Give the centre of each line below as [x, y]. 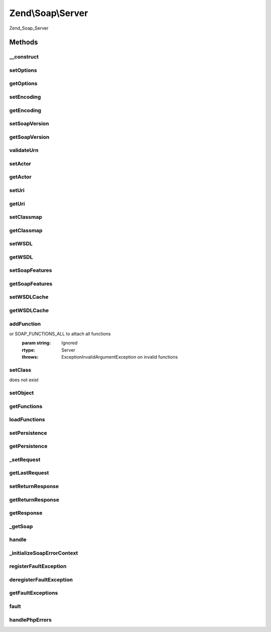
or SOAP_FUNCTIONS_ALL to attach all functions [60, 334]
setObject [22, 393]
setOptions [23, 70]
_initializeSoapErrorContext [44, 553]
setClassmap [26, 217]
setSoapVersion [29, 124]
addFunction [25, 324]
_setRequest [25, 459]
